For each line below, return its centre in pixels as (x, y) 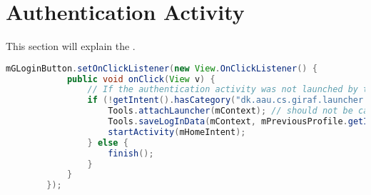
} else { (108, 142)
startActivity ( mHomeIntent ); (177, 132)
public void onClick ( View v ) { (141, 79)
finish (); (131, 153)
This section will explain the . (71, 46)
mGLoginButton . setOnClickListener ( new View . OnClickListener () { (162, 68)
